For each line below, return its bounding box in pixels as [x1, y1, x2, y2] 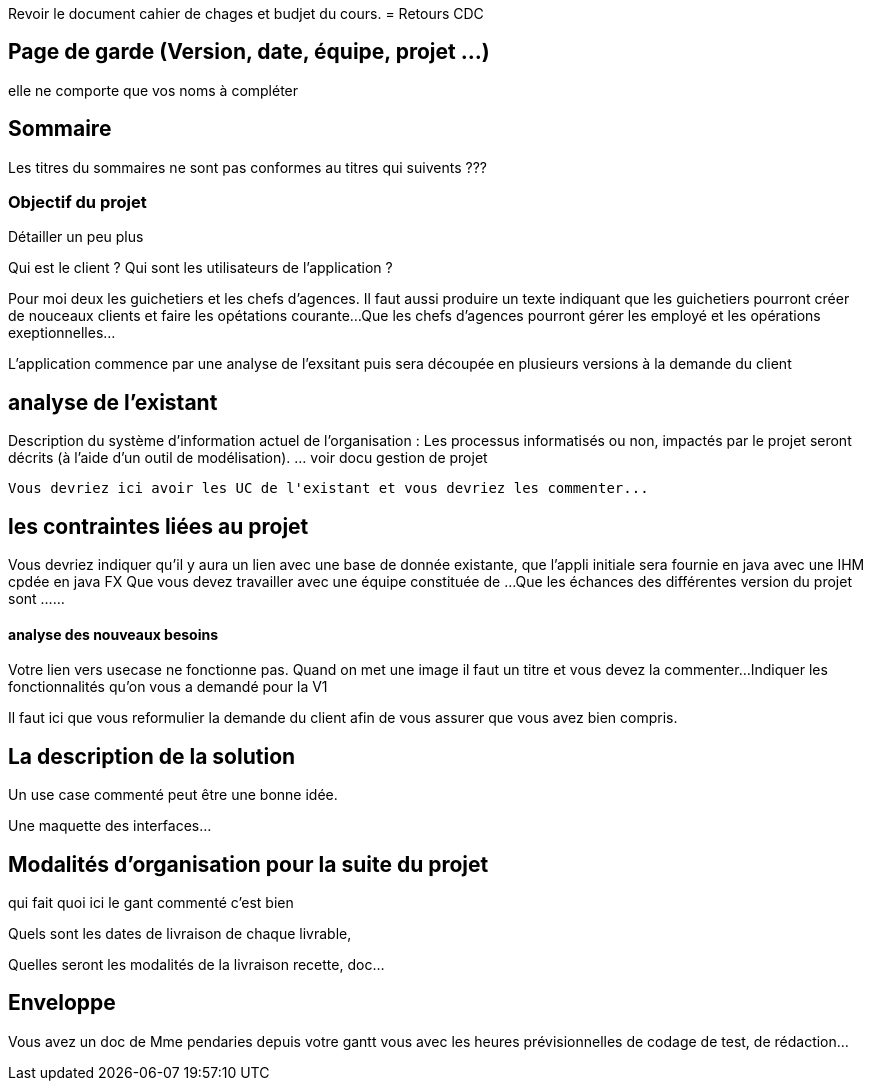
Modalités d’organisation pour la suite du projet [8, 851, 489, 877]
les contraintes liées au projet [8, 513, 309, 539]
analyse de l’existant [8, 389, 218, 415]
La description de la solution [8, 743, 296, 769]
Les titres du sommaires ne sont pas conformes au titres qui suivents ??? [8, 158, 487, 176]
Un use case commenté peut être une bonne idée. [8, 786, 338, 804]
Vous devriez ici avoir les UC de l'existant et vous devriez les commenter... [8, 480, 649, 497]
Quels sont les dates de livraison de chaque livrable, [8, 925, 352, 943]
